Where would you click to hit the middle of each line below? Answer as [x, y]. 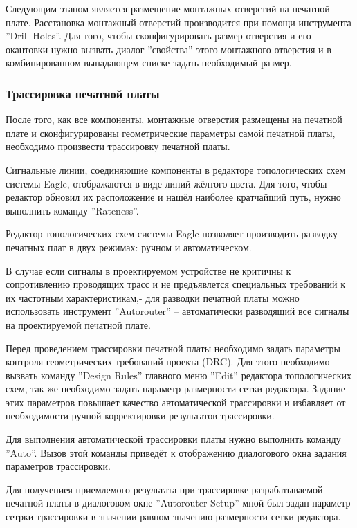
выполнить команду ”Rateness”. [72, 210]
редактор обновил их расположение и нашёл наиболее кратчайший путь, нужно [173, 197]
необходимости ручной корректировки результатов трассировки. [140, 416]
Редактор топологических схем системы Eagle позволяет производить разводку [172, 234]
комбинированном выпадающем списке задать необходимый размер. [149, 63]
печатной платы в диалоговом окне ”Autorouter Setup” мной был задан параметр [178, 503]
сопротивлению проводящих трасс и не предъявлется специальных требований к [176, 284]
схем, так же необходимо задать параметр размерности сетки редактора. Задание [176, 389]
